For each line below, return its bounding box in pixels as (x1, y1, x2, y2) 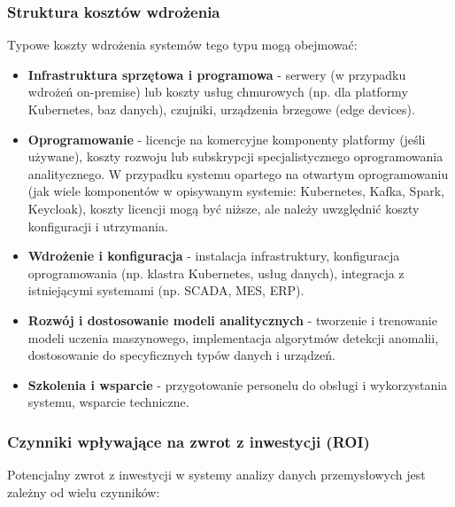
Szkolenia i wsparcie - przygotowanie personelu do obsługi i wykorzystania (27, 375, 448, 394)
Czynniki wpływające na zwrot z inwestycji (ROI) (7, 430, 370, 452)
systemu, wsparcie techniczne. (27, 393, 189, 411)
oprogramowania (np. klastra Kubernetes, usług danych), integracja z (27, 263, 405, 282)
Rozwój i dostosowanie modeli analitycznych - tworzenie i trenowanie (27, 310, 437, 329)
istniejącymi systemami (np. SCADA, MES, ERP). (27, 281, 305, 300)
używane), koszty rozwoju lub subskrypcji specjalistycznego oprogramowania (27, 147, 443, 166)
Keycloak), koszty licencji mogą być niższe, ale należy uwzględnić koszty (27, 199, 420, 217)
